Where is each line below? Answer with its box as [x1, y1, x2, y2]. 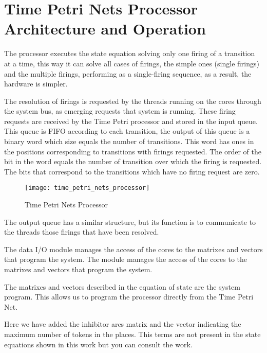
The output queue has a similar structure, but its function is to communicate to [4, 216, 256, 227]
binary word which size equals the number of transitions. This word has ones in [4, 136, 254, 147]
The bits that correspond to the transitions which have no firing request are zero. [4, 166, 260, 177]
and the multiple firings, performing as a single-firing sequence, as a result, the [4, 68, 252, 79]
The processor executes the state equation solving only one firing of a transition [4, 48, 255, 59]
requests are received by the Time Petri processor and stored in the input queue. [4, 115, 258, 126]
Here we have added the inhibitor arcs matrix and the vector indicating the [4, 319, 241, 329]
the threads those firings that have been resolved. [4, 226, 159, 237]
